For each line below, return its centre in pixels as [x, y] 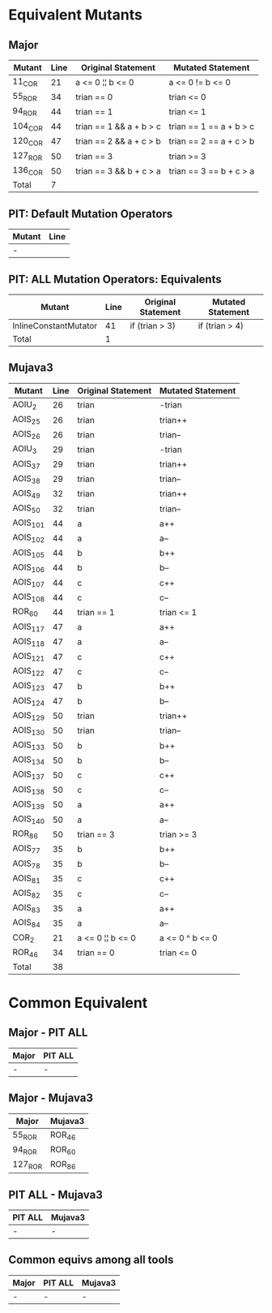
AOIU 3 [25, 450]
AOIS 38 [26, 479]
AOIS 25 [26, 420]
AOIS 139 [29, 804]
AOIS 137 [29, 775]
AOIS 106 [29, 568]
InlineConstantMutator [55, 325]
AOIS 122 [29, 672]
